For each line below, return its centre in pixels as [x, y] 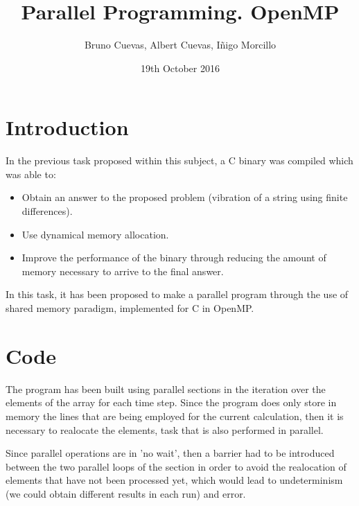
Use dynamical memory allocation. [95, 234]
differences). [47, 211]
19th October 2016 [180, 68]
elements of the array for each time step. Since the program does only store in [171, 402]
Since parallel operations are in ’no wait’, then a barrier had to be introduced [170, 453]
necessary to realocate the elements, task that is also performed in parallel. [165, 429]
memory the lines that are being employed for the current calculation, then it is [175, 416]
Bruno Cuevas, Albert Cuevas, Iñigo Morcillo [180, 45]
